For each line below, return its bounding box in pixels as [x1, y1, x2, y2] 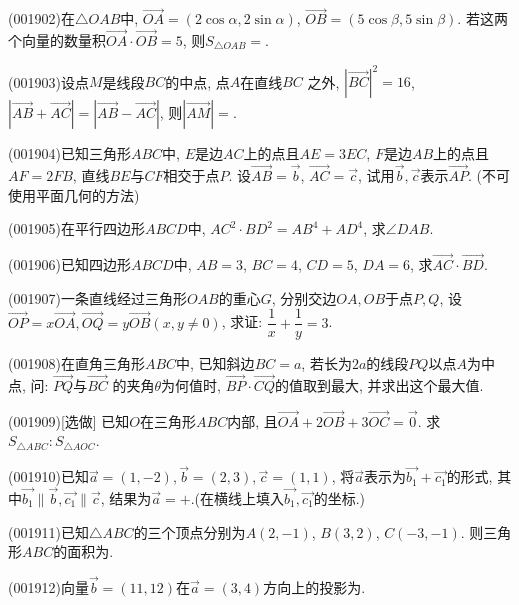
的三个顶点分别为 [133, 521, 246, 542]
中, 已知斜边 [176, 353, 255, 374]
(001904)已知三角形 [8, 143, 131, 164]
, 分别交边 [271, 287, 337, 308]
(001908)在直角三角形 [8, 353, 145, 374]
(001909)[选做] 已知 [8, 410, 130, 431]
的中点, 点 [165, 71, 230, 92]
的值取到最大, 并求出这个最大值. [274, 375, 484, 395]
